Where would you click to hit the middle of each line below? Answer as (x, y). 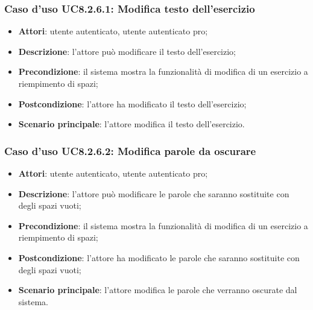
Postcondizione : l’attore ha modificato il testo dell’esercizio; (132, 103)
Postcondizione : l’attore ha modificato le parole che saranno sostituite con (159, 257)
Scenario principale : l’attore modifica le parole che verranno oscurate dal (158, 290)
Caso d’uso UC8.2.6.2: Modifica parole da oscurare (130, 150)
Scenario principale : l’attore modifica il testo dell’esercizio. (131, 124)
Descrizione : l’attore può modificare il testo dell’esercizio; (127, 51)
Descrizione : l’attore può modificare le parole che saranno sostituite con (154, 193)
